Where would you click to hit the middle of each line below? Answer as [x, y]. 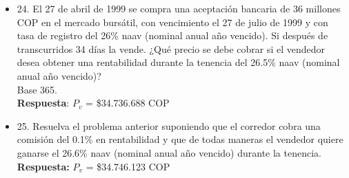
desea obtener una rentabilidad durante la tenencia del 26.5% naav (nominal [178, 62]
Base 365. [37, 89]
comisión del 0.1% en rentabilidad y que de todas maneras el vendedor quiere [180, 139]
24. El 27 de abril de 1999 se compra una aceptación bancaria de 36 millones [179, 8]
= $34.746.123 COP [128, 166]
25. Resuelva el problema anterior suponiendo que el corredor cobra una [169, 125]
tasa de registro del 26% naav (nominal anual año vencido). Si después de [172, 35]
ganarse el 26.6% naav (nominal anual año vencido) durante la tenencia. [169, 152]
